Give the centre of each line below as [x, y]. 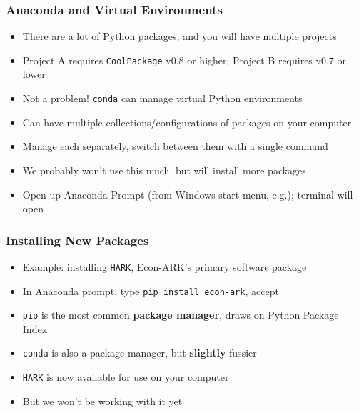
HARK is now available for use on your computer [126, 377]
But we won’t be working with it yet [102, 400]
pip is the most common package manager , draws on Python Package [181, 315]
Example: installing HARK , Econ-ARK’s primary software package [165, 266]
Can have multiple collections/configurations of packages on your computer [187, 122]
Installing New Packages [77, 240]
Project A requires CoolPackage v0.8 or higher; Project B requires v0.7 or [184, 60]
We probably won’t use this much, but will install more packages [164, 170]
